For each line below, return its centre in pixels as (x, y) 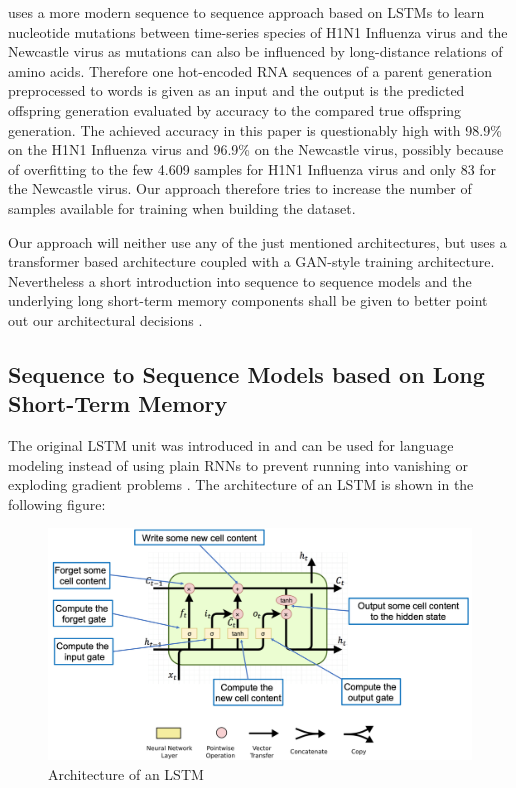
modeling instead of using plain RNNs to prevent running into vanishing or (238, 464)
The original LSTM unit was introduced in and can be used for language (231, 445)
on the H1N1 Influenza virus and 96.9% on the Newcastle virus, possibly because (256, 149)
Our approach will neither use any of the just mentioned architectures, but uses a (257, 241)
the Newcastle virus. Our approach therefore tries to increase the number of (240, 188)
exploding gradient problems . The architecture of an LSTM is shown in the (241, 484)
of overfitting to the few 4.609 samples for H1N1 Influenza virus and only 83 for (252, 168)
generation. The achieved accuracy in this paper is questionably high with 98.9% (255, 129)
